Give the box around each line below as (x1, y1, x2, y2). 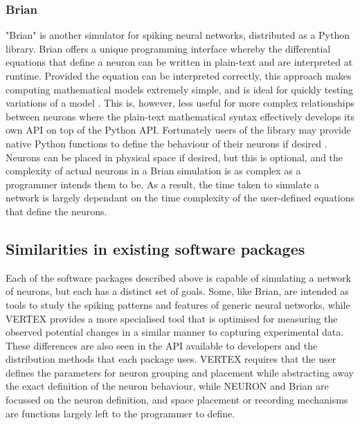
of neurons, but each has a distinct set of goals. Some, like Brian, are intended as (6, 284, 349, 298)
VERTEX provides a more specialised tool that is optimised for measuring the (6, 311, 338, 325)
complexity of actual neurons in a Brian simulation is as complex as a (6, 163, 301, 178)
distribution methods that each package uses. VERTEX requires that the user (6, 352, 336, 366)
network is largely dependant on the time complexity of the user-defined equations (6, 190, 354, 205)
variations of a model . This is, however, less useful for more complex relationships (6, 96, 355, 110)
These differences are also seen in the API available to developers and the (6, 338, 318, 352)
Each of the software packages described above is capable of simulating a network (6, 270, 351, 284)
